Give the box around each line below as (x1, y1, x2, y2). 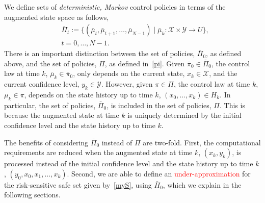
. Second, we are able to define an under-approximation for (67, 168, 251, 179)
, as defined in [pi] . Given (104, 58, 185, 68)
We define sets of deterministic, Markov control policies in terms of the (4, 2, 226, 12)
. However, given (101, 79, 153, 89)
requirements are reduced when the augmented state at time (4, 147, 193, 158)
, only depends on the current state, (73, 68, 185, 79)
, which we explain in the (163, 179, 242, 190)
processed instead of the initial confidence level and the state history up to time (4, 158, 253, 169)
